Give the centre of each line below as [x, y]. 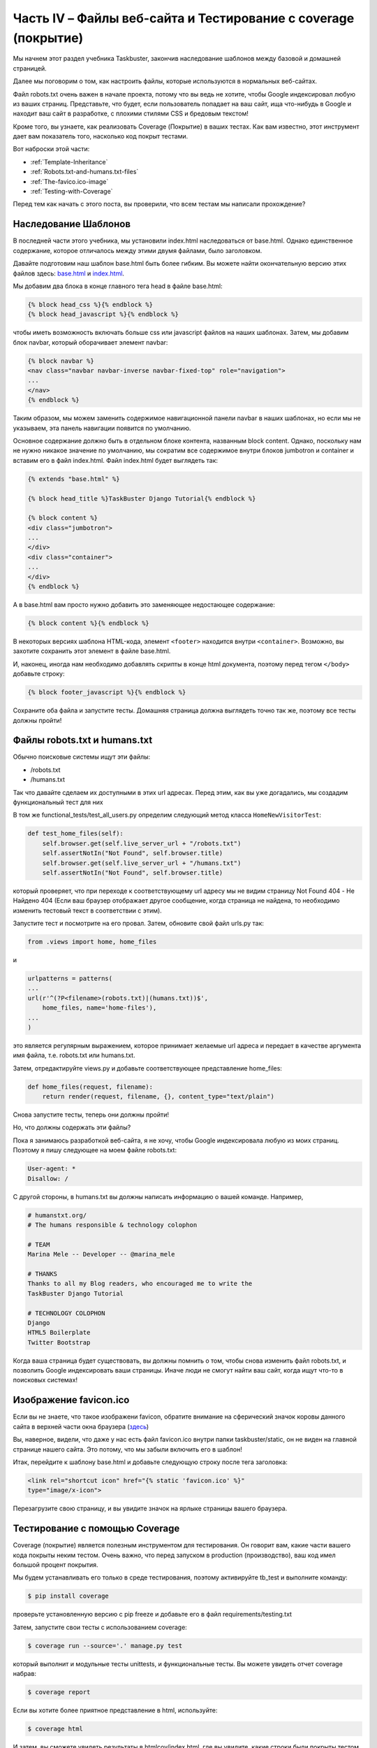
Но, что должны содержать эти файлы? [72, 1127]
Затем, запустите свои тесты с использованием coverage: [100, 1627]
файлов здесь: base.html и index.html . [69, 273]
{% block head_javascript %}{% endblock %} [103, 314]
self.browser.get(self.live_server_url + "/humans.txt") [142, 863]
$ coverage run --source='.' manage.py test [105, 1646]
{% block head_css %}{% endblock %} [90, 305]
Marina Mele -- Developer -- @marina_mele [101, 1254]
